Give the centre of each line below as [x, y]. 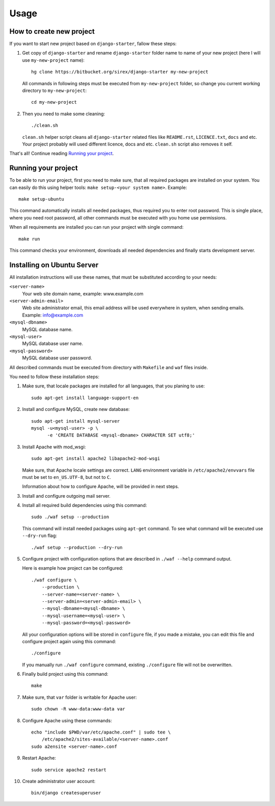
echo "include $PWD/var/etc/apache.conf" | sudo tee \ [101, 732]
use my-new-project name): [53, 60]
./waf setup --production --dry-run [77, 547]
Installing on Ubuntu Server [54, 265]
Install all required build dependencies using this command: [85, 505]
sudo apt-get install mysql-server [76, 421]
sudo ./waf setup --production [70, 517]
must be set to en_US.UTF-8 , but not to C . [67, 477]
